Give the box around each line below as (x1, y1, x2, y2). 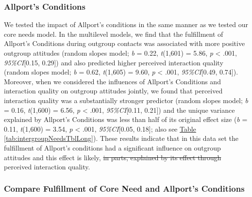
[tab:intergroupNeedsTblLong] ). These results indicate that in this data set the (4, 133, 239, 143)
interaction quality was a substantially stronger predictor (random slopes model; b (4, 95, 249, 105)
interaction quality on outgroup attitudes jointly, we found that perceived (4, 86, 223, 96)
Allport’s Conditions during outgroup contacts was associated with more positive (4, 38, 245, 48)
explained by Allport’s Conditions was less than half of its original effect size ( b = (4, 114, 248, 124)
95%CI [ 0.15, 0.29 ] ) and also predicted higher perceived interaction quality (4, 57, 223, 67)
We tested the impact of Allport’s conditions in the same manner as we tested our (4, 19, 248, 30)
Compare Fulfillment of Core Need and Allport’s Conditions (4, 182, 245, 194)
